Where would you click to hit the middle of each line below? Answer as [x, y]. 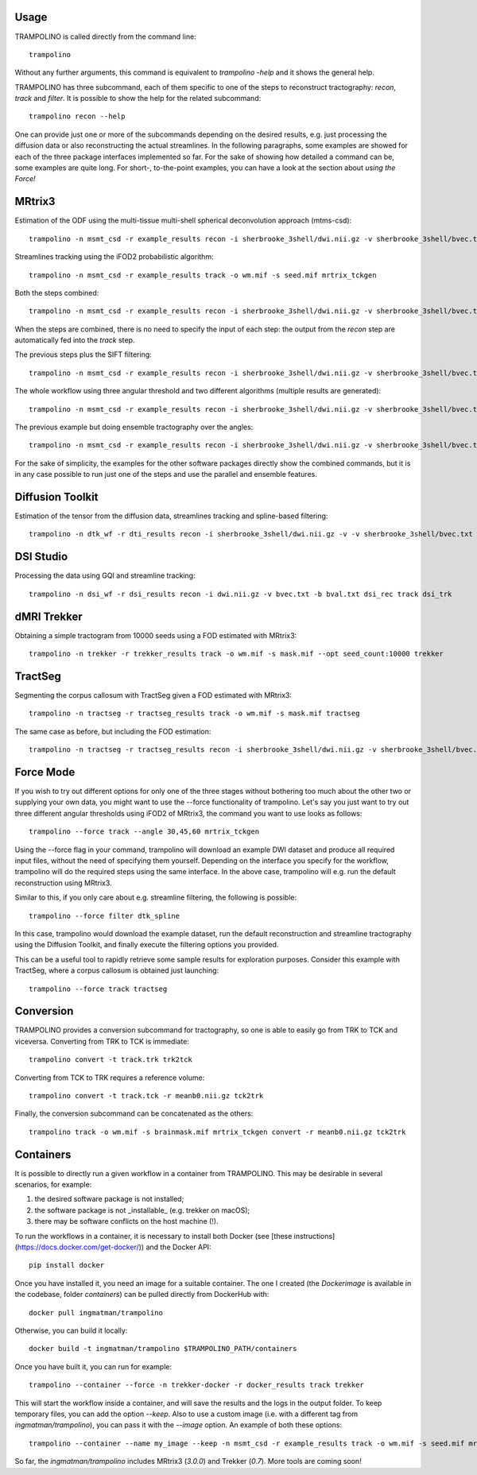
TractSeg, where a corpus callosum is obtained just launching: [117, 970]
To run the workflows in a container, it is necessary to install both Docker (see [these [153, 1236]
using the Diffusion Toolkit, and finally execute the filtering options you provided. [147, 945]
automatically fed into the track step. [75, 340]
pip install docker [67, 1265]
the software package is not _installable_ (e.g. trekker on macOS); [142, 1210]
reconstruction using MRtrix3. [63, 883]
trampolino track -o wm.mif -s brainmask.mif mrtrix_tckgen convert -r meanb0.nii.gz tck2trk [217, 1132]
